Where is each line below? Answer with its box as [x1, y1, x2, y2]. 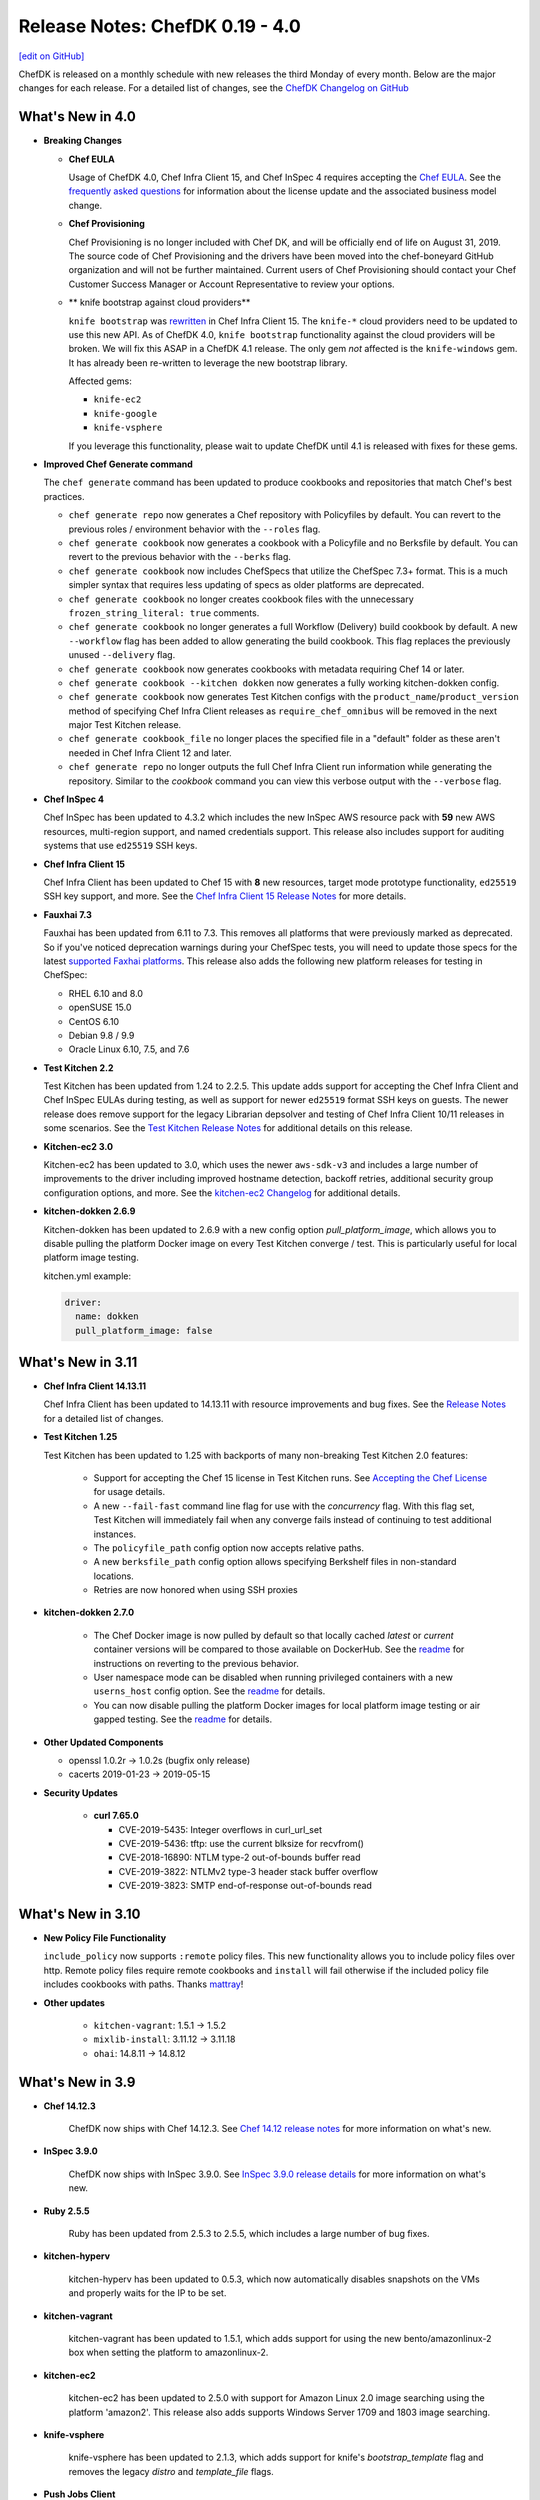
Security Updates [43, 1786, 119, 1799]
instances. [93, 1528, 137, 1540]
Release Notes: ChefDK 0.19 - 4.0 [18, 15, 302, 37]
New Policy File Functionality [43, 1932, 167, 1944]
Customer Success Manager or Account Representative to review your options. [68, 278, 395, 290]
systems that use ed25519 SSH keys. [43, 840, 198, 852]
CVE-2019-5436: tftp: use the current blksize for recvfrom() [118, 1837, 365, 1849]
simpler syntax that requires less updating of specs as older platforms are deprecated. [68, 579, 425, 591]
